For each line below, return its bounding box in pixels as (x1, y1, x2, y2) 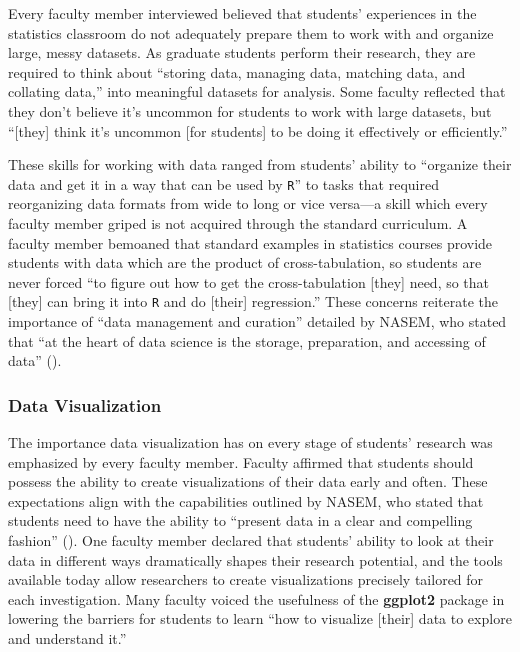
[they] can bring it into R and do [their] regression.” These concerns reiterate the (8, 291, 498, 312)
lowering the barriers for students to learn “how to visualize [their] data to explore (8, 608, 512, 629)
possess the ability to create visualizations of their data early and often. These (8, 471, 488, 492)
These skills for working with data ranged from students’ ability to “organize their (8, 154, 512, 175)
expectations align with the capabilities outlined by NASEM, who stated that (8, 490, 484, 511)
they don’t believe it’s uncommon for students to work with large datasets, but (8, 100, 492, 121)
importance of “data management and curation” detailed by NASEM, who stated (8, 311, 507, 332)
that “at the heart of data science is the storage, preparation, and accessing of (8, 330, 486, 351)
